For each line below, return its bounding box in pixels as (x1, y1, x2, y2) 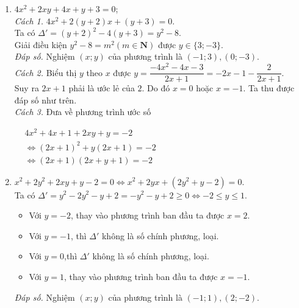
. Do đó (142, 82, 170, 94)
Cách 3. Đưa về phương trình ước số (14, 105, 151, 118)
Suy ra (14, 82, 39, 94)
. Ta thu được (243, 82, 295, 94)
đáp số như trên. (14, 93, 77, 106)
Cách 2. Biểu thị (14, 66, 77, 79)
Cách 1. (14, 14, 44, 27)
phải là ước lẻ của (68, 82, 135, 94)
